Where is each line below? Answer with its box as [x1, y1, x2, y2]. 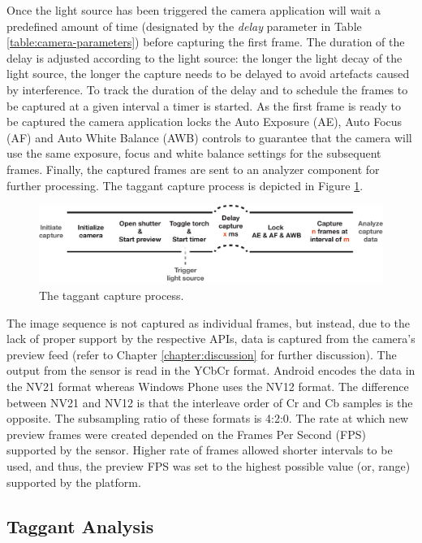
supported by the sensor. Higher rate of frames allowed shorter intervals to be [6, 441, 393, 458]
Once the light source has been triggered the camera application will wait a [6, 2, 381, 18]
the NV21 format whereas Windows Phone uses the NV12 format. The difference [6, 377, 409, 394]
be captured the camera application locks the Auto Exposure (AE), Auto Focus [6, 113, 403, 130]
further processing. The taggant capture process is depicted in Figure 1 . [6, 176, 364, 193]
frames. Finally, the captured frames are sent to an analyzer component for [6, 160, 380, 177]
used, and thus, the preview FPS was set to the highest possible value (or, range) [6, 457, 411, 474]
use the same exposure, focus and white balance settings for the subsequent [6, 145, 381, 162]
